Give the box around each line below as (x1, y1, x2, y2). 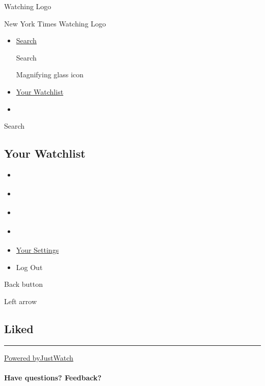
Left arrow (4, 295, 37, 306)
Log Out (16, 261, 43, 272)
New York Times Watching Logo (4, 18, 106, 28)
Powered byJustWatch (4, 352, 73, 363)
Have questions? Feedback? (4, 372, 102, 382)
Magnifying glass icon (16, 69, 84, 80)
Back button (4, 279, 43, 289)
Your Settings (16, 245, 59, 255)
